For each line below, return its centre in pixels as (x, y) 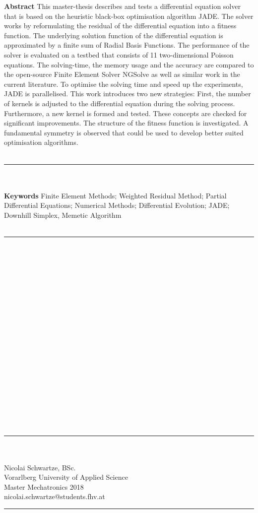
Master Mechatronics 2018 (44, 486)
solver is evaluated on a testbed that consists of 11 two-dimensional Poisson (119, 54)
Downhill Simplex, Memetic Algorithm (63, 215)
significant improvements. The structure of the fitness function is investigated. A (126, 123)
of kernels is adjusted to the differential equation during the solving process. (120, 103)
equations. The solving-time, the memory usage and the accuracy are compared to (129, 64)
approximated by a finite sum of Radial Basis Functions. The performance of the (127, 45)
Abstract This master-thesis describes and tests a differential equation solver (122, 6)
